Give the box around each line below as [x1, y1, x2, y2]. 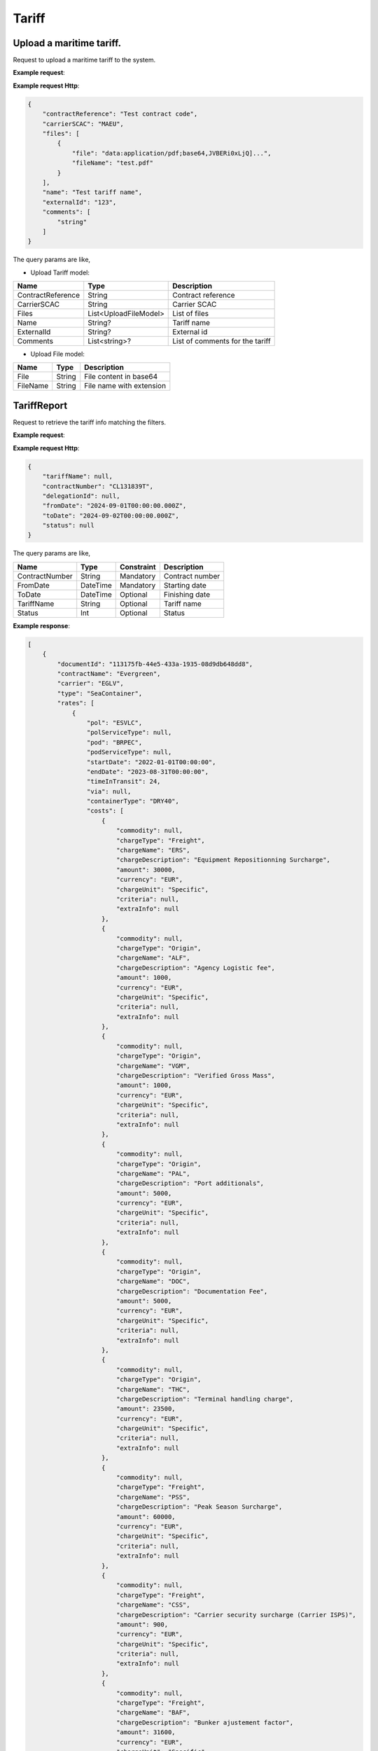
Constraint [119, 562, 157, 572]
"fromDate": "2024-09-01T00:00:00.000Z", [42, 501, 187, 510]
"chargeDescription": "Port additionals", [115, 1179, 265, 1187]
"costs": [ [86, 807, 124, 815]
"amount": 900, [115, 1620, 168, 1628]
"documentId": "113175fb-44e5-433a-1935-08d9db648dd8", [57, 660, 253, 668]
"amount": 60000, [115, 1513, 176, 1521]
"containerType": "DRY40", [86, 797, 180, 805]
